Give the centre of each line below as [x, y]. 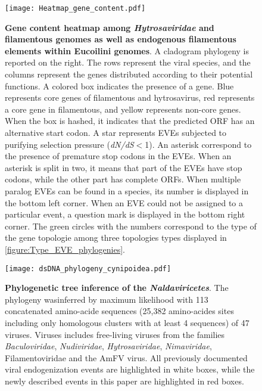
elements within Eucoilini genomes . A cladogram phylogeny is [127, 50]
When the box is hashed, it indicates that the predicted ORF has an [130, 121]
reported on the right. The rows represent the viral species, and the [128, 62]
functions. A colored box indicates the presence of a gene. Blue [119, 86]
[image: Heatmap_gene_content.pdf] [75, 8]
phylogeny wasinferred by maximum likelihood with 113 [107, 299]
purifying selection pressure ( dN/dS [69, 144]
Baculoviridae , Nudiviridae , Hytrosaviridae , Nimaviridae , [108, 346]
